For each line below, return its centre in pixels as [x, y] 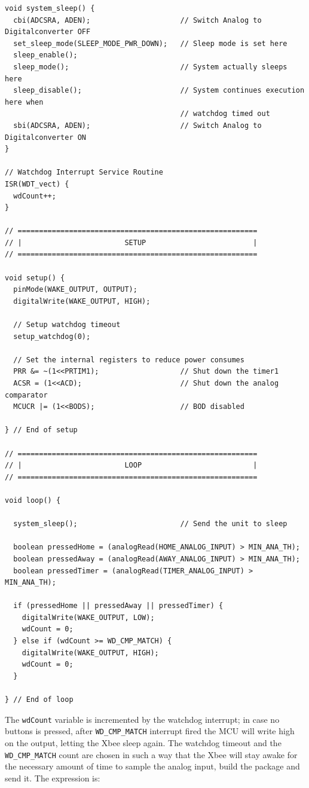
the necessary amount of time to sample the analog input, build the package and [152, 766]
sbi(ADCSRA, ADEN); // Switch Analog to [137, 125]
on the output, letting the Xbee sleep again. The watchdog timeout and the [143, 742]
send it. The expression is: [53, 778]
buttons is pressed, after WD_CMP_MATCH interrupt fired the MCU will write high [150, 731]
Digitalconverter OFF [48, 32]
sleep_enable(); [45, 55]
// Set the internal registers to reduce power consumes [129, 360]
